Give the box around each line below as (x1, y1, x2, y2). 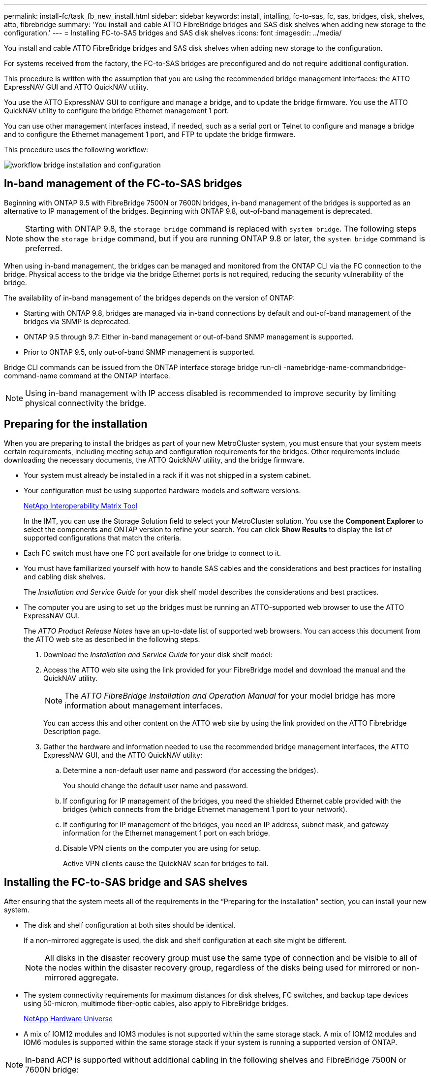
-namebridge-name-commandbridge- (283, 363, 406, 371)
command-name (4, 371, 58, 380)
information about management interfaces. (64, 700, 223, 710)
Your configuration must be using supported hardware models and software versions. (24, 486, 301, 495)
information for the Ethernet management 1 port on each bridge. (63, 828, 270, 837)
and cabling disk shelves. (24, 572, 106, 581)
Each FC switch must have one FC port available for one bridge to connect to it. (24, 548, 281, 557)
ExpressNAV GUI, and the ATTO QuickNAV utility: (43, 750, 203, 759)
